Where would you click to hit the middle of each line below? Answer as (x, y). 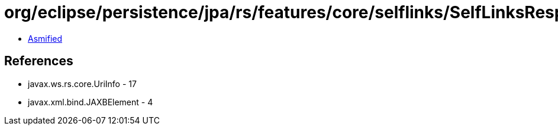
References (39, 61)
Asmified (45, 38)
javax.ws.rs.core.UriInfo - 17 (82, 84)
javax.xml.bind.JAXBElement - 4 (91, 102)
